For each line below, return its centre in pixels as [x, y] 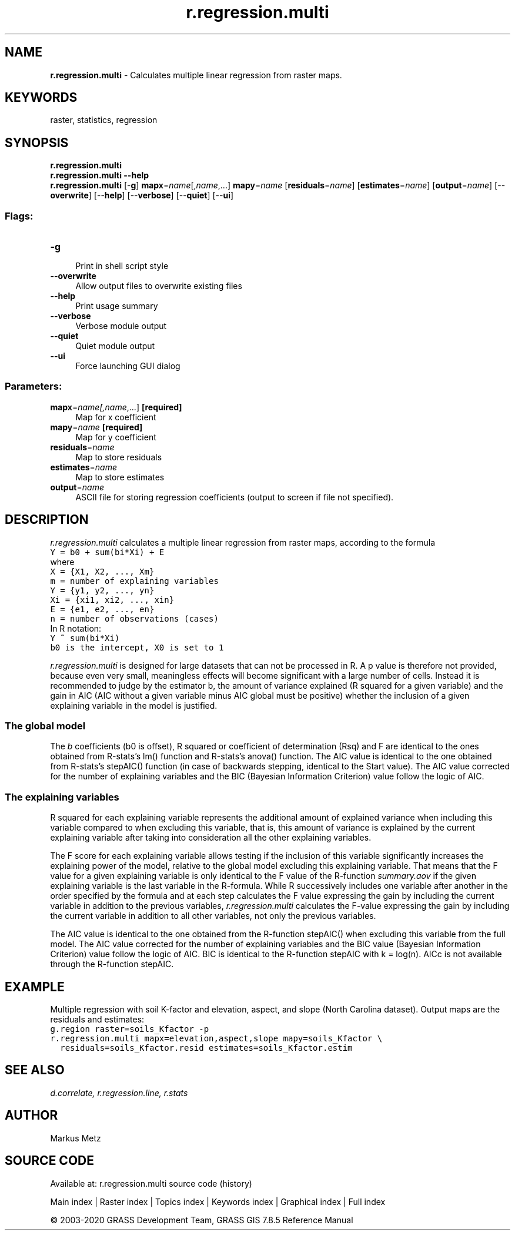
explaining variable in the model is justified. [134, 705]
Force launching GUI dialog [128, 366]
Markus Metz [76, 1138]
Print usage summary [117, 306]
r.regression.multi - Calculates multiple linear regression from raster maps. [196, 75]
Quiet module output [115, 346]
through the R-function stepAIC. [112, 964]
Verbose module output [121, 326]
